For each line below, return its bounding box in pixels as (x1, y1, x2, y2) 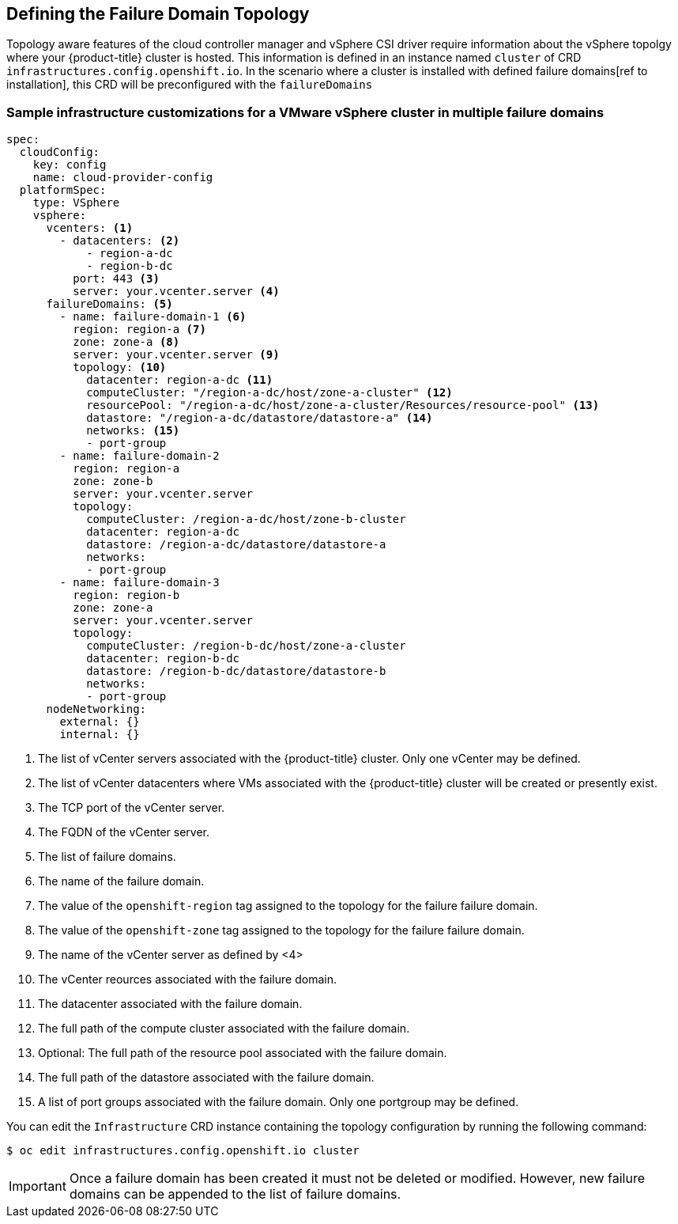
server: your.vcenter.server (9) (73, 348, 280, 362)
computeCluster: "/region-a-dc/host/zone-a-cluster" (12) (86, 386, 453, 400)
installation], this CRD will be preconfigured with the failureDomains (6, 78, 373, 92)
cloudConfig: (19, 146, 100, 159)
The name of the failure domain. (38, 874, 205, 889)
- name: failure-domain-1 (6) (59, 310, 247, 324)
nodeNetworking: (46, 703, 147, 716)
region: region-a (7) (73, 323, 206, 336)
